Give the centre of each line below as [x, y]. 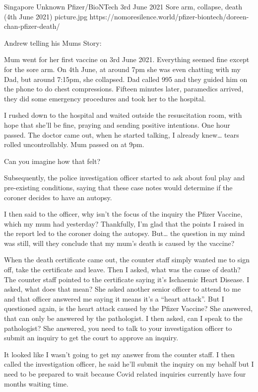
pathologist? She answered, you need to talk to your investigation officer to [118, 328]
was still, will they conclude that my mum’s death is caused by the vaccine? [119, 243]
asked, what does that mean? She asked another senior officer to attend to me [123, 289]
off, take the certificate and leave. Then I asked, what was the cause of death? [122, 270]
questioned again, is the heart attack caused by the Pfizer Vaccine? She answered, [129, 308]
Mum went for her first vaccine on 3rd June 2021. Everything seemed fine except [127, 59]
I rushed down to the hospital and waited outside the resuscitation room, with [123, 115]
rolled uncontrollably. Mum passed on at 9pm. [74, 144]
